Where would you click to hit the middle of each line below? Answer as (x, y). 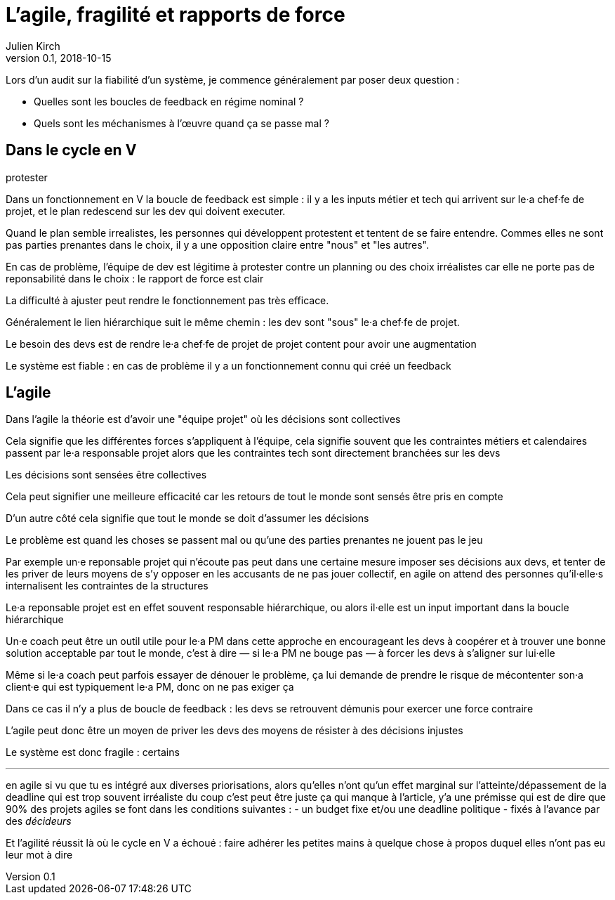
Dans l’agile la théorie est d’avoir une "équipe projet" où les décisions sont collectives (203, 419)
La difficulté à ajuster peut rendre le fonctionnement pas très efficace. (167, 300)
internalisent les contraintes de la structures (107, 586)
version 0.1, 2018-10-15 (59, 58)
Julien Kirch (33, 46)
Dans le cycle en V (71, 150)
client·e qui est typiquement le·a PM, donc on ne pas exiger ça (150, 687)
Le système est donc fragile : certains (93, 752)
